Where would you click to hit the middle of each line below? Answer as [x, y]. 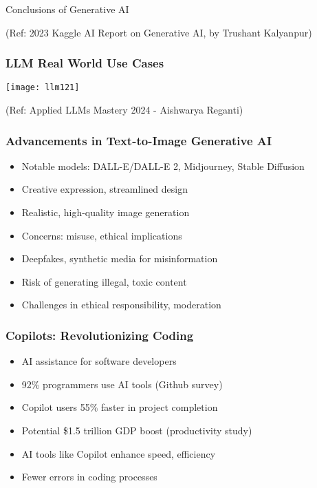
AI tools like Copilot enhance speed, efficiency [119, 453]
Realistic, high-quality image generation [106, 212]
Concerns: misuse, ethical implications [102, 235]
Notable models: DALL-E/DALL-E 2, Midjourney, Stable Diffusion [163, 166]
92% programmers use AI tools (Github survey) [122, 384]
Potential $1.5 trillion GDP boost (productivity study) [137, 430]
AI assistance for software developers [99, 361]
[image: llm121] [43, 88]
